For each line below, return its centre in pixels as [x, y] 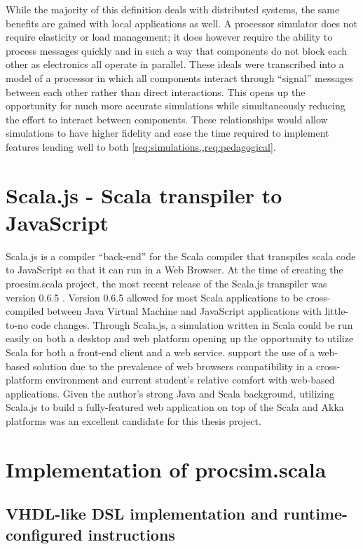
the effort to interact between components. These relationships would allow [167, 119]
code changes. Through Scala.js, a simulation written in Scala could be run [192, 324]
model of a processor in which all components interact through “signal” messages [179, 77]
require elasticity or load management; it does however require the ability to [169, 37]
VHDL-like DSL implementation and [142, 514]
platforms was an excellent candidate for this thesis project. [133, 420]
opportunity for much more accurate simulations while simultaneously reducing [176, 106]
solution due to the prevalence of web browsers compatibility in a [173, 366]
